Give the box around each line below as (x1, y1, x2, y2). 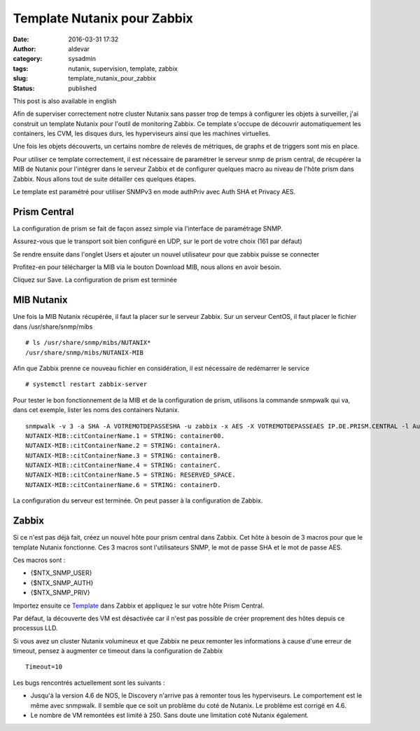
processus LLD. (13, 624, 58, 632)
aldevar (68, 44, 90, 53)
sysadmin (68, 55, 97, 63)
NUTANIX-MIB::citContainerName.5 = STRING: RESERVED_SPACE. (25, 471, 236, 479)
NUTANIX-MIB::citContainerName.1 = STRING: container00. (25, 432, 225, 439)
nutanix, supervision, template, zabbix (68, 64, 178, 73)
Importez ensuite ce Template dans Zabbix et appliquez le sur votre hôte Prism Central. (13, 601, 265, 610)
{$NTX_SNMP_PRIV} (30, 589, 90, 597)
